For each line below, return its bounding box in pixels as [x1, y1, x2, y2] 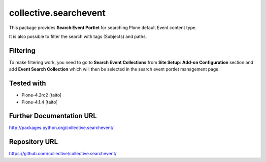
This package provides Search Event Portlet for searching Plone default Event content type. [9, 25, 197, 31]
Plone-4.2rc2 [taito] [21, 92, 62, 98]
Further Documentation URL [9, 112, 97, 120]
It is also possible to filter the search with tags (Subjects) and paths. [9, 33, 147, 39]
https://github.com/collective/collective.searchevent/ [9, 151, 117, 157]
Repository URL [9, 138, 58, 146]
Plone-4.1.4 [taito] [21, 99, 58, 105]
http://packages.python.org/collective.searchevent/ [9, 125, 114, 130]
